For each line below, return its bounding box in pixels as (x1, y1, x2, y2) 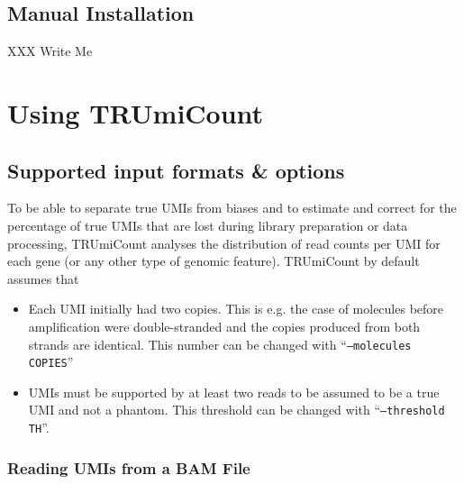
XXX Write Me (7, 41, 93, 60)
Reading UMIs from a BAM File (7, 456, 250, 479)
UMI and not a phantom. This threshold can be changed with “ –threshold (28, 400, 445, 419)
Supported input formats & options (7, 156, 345, 184)
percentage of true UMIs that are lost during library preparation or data (7, 215, 408, 234)
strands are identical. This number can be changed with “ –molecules (28, 334, 412, 353)
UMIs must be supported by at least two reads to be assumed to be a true (28, 382, 440, 401)
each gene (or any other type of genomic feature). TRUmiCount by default (7, 251, 420, 270)
